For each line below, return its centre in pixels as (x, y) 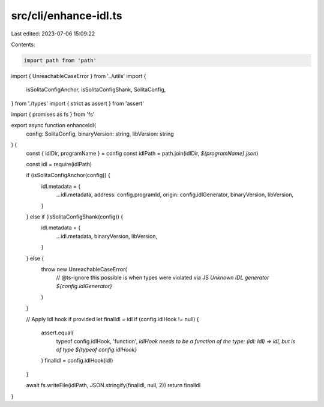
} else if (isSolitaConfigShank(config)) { (75, 217)
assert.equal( (58, 333)
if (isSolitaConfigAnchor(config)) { (68, 175)
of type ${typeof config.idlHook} (97, 350)
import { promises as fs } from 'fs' (53, 115)
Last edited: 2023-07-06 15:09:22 (53, 34)
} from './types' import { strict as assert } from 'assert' (77, 103)
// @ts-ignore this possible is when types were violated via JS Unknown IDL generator (163, 278)
